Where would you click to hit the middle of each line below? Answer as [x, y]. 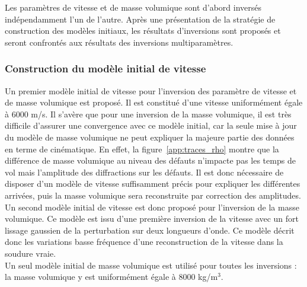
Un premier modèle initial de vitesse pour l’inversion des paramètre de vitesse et [151, 90]
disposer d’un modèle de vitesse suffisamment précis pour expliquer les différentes [153, 184]
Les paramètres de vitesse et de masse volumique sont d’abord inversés [133, 7]
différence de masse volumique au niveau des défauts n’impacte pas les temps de [150, 160]
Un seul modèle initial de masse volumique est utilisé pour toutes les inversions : [151, 265]
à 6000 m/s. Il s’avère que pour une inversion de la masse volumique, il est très [148, 114]
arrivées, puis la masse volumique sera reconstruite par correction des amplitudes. [153, 195]
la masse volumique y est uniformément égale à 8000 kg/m [111, 277]
